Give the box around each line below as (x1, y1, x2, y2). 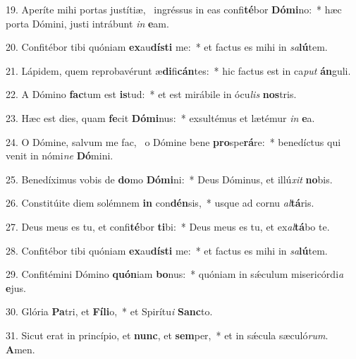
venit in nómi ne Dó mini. (6, 148, 113, 163)
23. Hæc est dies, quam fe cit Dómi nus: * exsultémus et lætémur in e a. (6, 110, 315, 125)
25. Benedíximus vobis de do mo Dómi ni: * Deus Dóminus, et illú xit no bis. (6, 171, 333, 186)
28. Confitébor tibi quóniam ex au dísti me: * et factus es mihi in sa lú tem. (6, 243, 328, 257)
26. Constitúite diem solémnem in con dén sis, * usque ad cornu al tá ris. (6, 195, 314, 210)
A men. (6, 341, 35, 356)
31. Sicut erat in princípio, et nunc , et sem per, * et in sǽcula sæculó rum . (6, 327, 329, 342)
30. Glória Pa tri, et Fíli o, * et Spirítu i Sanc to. (6, 304, 213, 319)
